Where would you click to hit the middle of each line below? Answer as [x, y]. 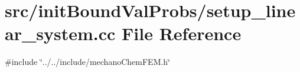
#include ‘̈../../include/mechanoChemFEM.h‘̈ [88, 62]
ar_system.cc [60, 33]
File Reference [182, 33]
